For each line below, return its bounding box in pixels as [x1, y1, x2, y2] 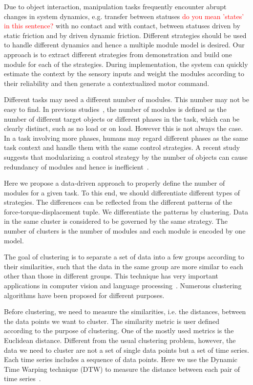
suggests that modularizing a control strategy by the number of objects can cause [4, 151, 248, 162]
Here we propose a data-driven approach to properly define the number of [4, 178, 225, 188]
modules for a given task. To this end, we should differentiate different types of [4, 187, 240, 197]
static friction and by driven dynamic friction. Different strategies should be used [4, 30, 247, 40]
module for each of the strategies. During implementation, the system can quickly [4, 59, 248, 69]
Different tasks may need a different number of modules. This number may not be [4, 94, 249, 105]
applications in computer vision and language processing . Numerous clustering [4, 280, 242, 291]
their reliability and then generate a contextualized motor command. [4, 78, 210, 88]
